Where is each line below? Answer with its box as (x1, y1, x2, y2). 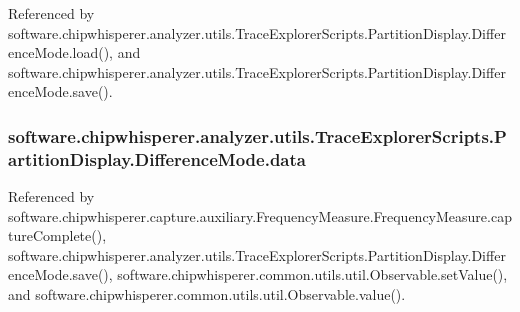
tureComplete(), (8, 225, 107, 246)
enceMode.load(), (8, 42, 114, 63)
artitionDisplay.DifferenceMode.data (8, 146, 306, 171)
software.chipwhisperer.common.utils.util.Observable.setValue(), (117, 264, 508, 285)
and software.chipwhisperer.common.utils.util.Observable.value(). (8, 284, 406, 305)
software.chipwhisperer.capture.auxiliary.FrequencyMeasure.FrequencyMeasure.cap (8, 205, 512, 226)
